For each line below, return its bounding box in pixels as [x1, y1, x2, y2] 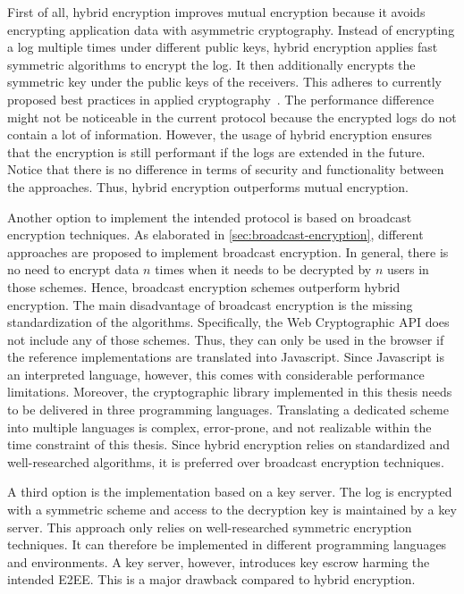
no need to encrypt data [7, 260, 139, 279]
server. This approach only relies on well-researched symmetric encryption [7, 517, 412, 536]
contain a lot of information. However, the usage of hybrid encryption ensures [7, 125, 432, 144]
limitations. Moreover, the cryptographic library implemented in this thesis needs [7, 382, 452, 401]
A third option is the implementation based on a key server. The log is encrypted [7, 482, 452, 501]
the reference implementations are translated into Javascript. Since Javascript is [7, 347, 445, 366]
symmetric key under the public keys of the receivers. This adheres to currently [7, 72, 442, 91]
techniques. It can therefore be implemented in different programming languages [7, 535, 447, 554]
